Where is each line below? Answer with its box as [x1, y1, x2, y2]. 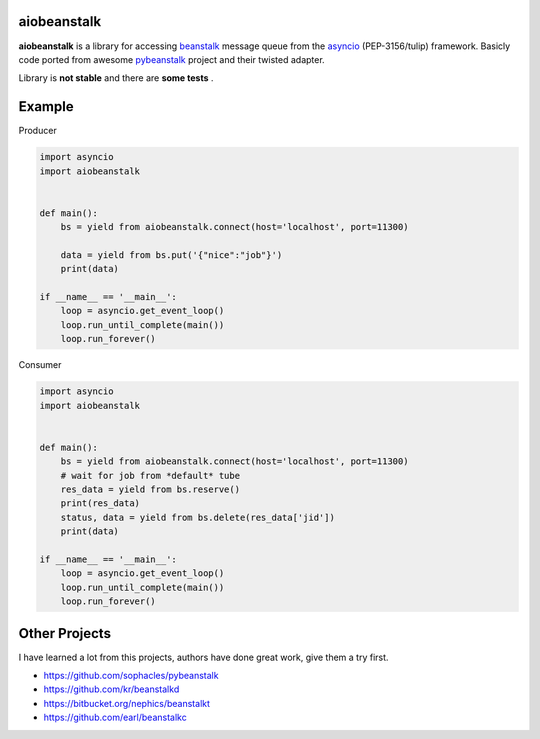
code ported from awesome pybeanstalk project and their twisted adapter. [18, 53, 325, 65]
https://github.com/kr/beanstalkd [43, 683, 180, 695]
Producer [18, 125, 57, 137]
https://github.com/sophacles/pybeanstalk [43, 669, 219, 681]
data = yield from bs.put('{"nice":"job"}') [60, 249, 283, 260]
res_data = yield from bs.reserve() [60, 483, 240, 495]
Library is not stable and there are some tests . [18, 72, 214, 84]
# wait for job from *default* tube [60, 470, 240, 481]
